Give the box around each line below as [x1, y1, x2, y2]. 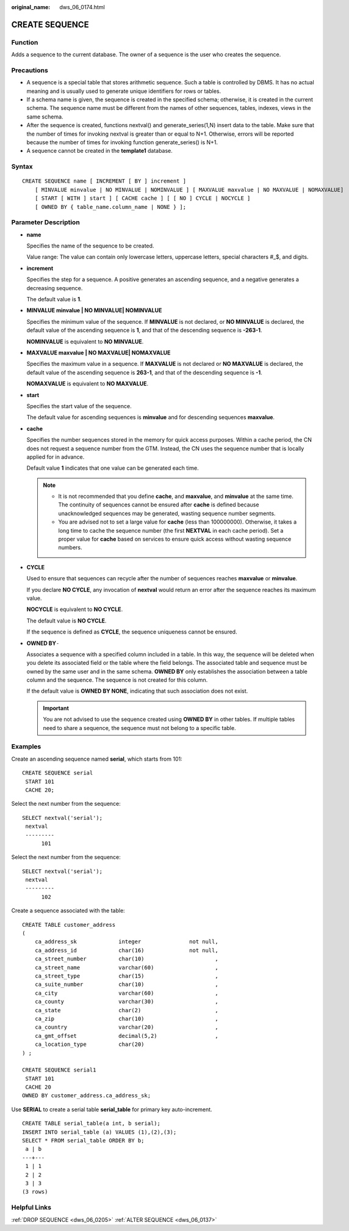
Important [43, 704, 70, 712]
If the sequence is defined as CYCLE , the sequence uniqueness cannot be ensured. [26, 628, 237, 635]
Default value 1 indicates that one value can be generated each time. [26, 464, 200, 472]
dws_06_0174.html [59, 4, 105, 10]
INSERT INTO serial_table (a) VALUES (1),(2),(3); [22, 1128, 177, 1136]
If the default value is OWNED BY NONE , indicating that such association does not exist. [26, 687, 248, 695]
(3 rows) [22, 1188, 48, 1196]
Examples [11, 742, 41, 751]
